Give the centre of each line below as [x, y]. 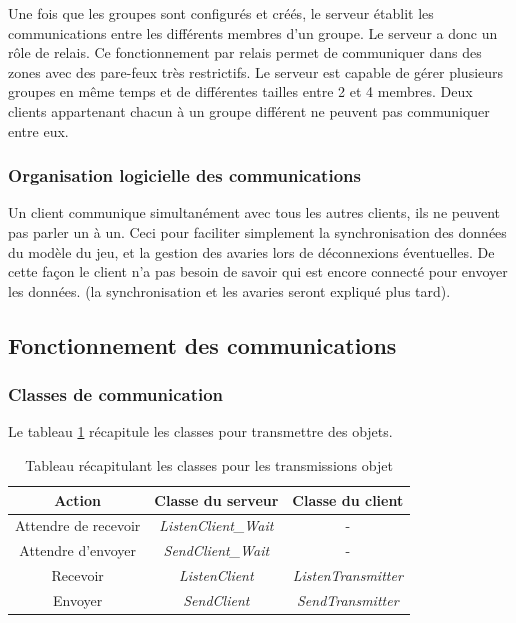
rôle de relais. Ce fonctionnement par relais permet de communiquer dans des [245, 52]
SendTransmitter [347, 599]
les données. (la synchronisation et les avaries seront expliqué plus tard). [229, 290]
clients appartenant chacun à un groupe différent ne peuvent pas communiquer [249, 110]
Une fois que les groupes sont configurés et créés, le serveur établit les [221, 13]
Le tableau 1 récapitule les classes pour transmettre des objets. [200, 431]
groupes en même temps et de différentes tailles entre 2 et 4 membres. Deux [240, 91]
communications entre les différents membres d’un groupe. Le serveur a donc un [253, 32]
